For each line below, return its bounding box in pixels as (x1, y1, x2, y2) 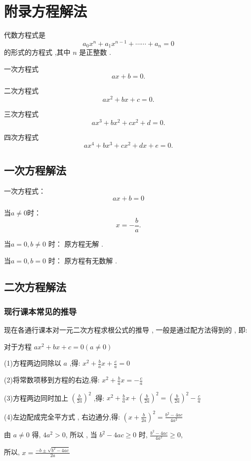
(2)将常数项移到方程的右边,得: (4, 375, 100, 385)
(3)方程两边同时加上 (4, 392, 68, 403)
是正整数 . (79, 47, 111, 57)
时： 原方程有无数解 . (48, 255, 117, 265)
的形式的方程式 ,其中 (4, 47, 71, 57)
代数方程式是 (4, 30, 45, 40)
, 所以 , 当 (65, 429, 97, 440)
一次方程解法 (4, 162, 66, 177)
